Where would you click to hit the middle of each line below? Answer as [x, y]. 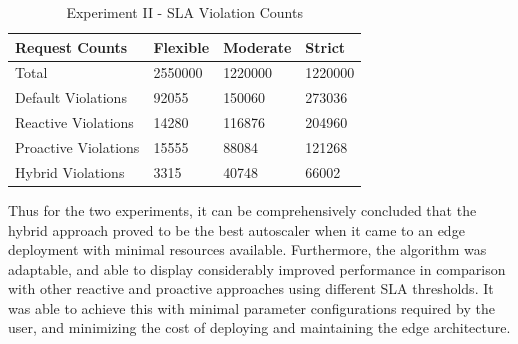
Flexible [181, 46]
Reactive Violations [74, 122]
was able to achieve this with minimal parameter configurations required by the [251, 307]
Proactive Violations [77, 146]
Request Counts [71, 46]
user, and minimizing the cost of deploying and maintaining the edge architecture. [259, 327]
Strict [325, 46]
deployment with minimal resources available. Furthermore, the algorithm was [247, 249]
